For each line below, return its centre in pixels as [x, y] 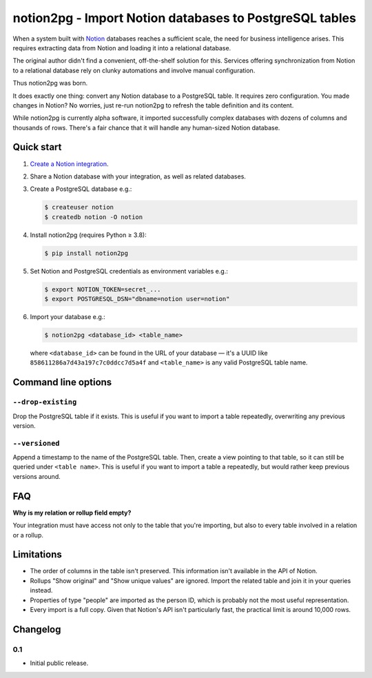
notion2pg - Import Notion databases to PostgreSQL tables [184, 18]
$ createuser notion [79, 207]
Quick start [37, 147]
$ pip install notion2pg [86, 253]
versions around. [37, 476]
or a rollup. [28, 535]
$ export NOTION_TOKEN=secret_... [103, 289]
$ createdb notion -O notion [94, 217]
